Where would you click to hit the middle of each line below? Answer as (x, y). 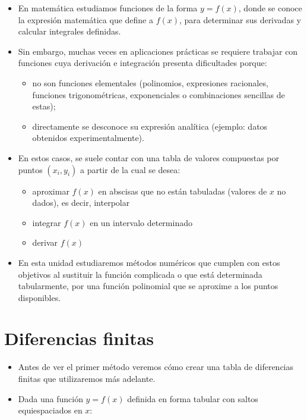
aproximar (51, 191)
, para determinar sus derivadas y (240, 19)
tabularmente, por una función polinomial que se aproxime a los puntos (148, 286)
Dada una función (50, 398)
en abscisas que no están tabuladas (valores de (183, 191)
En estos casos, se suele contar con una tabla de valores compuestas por (149, 157)
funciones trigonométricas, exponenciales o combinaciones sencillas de (159, 94)
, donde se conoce (270, 8)
